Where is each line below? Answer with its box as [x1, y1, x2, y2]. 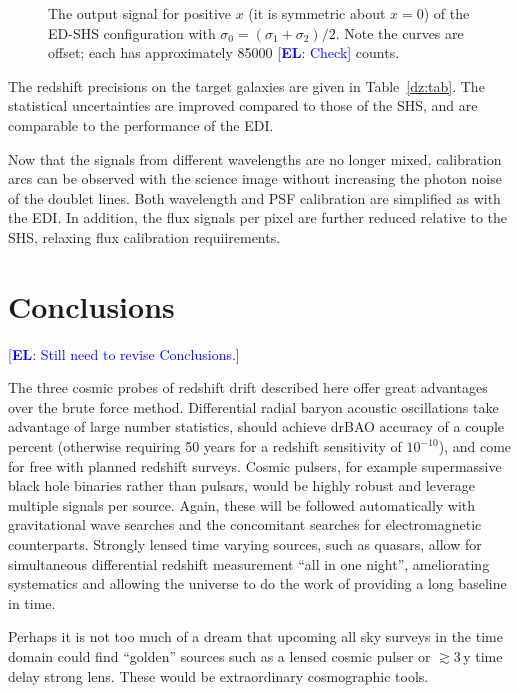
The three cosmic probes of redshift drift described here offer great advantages [8, 377, 488, 398]
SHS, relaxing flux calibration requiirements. [8, 226, 281, 247]
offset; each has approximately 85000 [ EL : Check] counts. [48, 42, 400, 63]
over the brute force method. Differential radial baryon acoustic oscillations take [8, 396, 499, 417]
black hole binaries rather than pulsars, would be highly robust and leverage [8, 475, 475, 496]
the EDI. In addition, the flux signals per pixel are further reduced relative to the [8, 207, 507, 228]
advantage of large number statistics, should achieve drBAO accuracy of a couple [8, 416, 505, 437]
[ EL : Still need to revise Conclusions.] [8, 343, 240, 364]
